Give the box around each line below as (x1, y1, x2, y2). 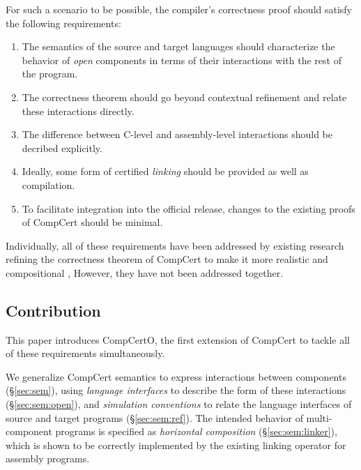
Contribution (6, 299, 101, 321)
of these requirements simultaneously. (6, 346, 165, 361)
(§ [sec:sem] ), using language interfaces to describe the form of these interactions (6, 383, 346, 397)
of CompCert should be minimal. (22, 215, 163, 229)
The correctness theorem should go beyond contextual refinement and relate (22, 89, 347, 104)
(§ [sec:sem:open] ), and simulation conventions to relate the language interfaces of (6, 397, 352, 411)
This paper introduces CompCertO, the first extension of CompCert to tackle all (6, 332, 350, 347)
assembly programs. (6, 451, 90, 466)
